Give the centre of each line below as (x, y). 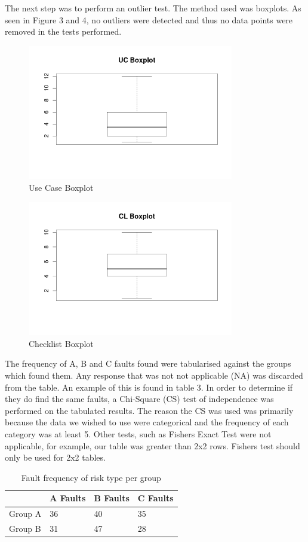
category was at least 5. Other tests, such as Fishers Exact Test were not (138, 434)
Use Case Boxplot (61, 188)
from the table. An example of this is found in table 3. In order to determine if (149, 387)
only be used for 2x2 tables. (55, 457)
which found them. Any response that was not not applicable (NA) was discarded (154, 375)
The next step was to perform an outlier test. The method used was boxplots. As (153, 8)
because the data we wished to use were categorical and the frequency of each (147, 422)
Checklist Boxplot (61, 343)
